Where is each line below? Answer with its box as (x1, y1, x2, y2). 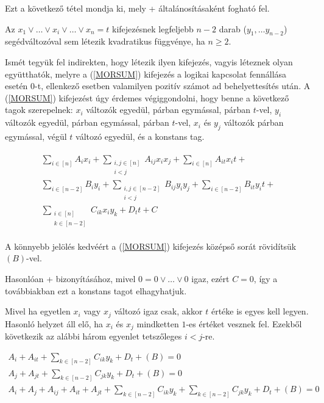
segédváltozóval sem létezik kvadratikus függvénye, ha (5, 35, 205, 48)
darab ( (219, 22, 247, 35)
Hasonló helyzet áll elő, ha (5, 317, 104, 330)
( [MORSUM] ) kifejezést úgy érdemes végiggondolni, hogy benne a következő (5, 91, 289, 104)
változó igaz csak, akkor (114, 305, 203, 318)
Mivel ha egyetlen (5, 305, 71, 318)
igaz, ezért (191, 272, 230, 285)
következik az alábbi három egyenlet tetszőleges (5, 330, 182, 343)
